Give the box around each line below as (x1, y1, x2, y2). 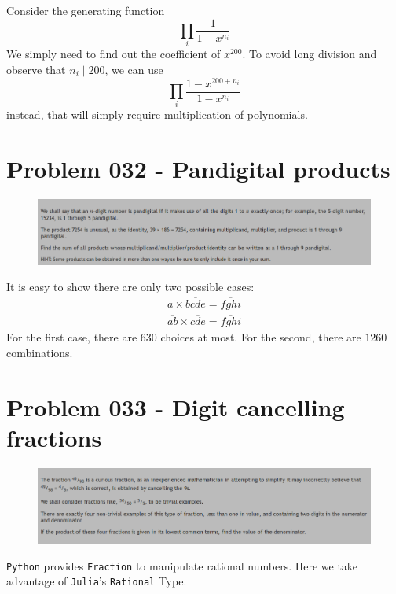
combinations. (6, 344, 73, 360)
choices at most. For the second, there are (160, 329, 361, 345)
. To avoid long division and (242, 46, 377, 62)
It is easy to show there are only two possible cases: (6, 279, 255, 295)
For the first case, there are (6, 329, 137, 345)
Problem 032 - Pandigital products (6, 153, 390, 185)
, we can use (104, 61, 163, 77)
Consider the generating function (6, 2, 165, 18)
